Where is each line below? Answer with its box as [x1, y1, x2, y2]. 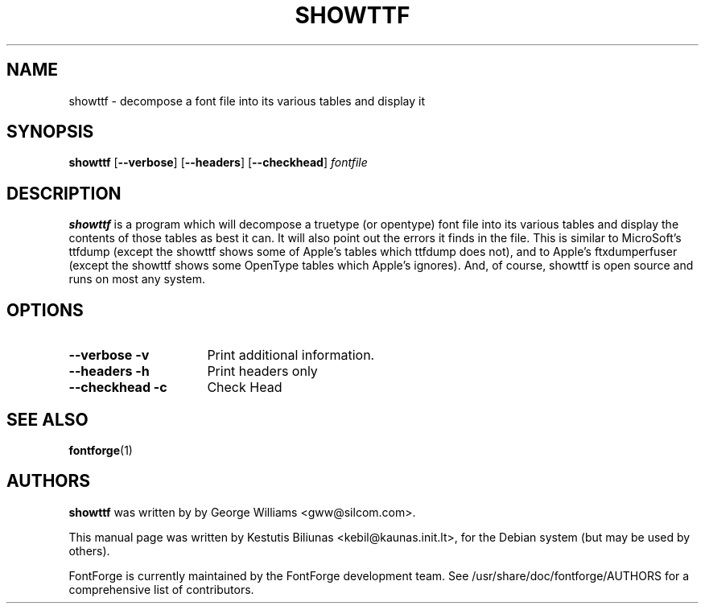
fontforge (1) [68, 443, 133, 457]
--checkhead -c [68, 379, 167, 396]
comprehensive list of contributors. [68, 582, 254, 596]
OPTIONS [6, 299, 84, 320]
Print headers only [207, 363, 318, 380]
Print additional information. [207, 347, 375, 364]
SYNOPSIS [6, 122, 94, 142]
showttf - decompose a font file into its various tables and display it [68, 93, 426, 108]
